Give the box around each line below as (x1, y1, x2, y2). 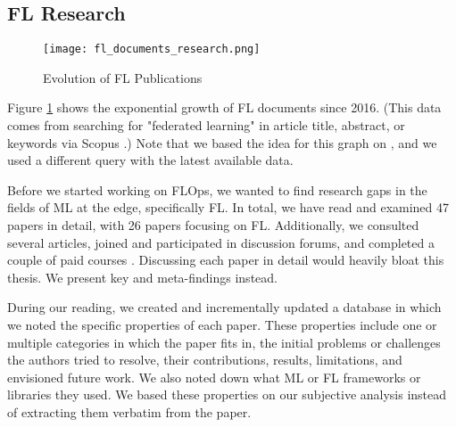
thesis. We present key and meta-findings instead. (7, 267, 278, 286)
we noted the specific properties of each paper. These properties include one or (7, 315, 437, 333)
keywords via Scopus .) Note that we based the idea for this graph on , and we (7, 133, 437, 152)
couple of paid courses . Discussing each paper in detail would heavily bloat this (7, 250, 444, 269)
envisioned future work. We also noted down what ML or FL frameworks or (7, 367, 421, 386)
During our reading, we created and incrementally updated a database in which (7, 298, 442, 316)
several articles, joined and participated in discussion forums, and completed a (7, 233, 435, 251)
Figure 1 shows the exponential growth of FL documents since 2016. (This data (7, 98, 442, 117)
